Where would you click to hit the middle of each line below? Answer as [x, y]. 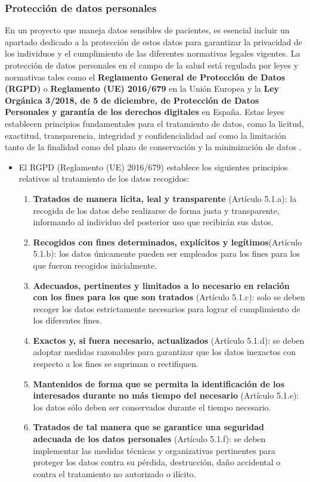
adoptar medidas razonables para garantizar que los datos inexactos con [165, 352]
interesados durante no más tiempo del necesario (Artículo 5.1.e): [166, 395]
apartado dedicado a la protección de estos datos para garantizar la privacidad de [154, 41]
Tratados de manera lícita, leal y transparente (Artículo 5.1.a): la [165, 198]
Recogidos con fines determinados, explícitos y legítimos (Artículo [168, 242]
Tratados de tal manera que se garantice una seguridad [149, 427]
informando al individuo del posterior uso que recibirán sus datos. [153, 222]
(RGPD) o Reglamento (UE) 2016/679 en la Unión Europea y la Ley [142, 88]
